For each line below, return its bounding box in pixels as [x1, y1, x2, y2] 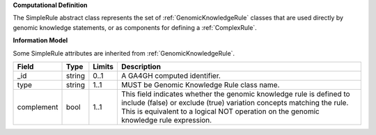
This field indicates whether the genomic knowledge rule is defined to [120, 89, 351, 99]
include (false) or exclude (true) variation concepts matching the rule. [120, 97, 349, 107]
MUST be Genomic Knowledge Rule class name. [120, 80, 280, 90]
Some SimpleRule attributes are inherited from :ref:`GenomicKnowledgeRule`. [13, 49, 235, 57]
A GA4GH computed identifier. [120, 70, 221, 80]
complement [17, 102, 58, 111]
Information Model [13, 36, 68, 45]
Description [120, 61, 162, 71]
